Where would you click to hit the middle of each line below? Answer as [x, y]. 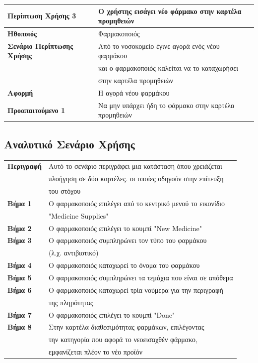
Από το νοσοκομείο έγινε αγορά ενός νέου [159, 46]
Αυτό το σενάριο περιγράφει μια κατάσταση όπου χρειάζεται [135, 166]
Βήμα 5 [20, 277]
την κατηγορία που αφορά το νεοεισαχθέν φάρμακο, [123, 339]
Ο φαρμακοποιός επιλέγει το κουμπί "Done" [112, 314]
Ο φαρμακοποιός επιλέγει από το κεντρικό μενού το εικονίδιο [137, 203]
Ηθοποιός [22, 33]
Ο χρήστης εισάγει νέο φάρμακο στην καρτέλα [170, 11]
